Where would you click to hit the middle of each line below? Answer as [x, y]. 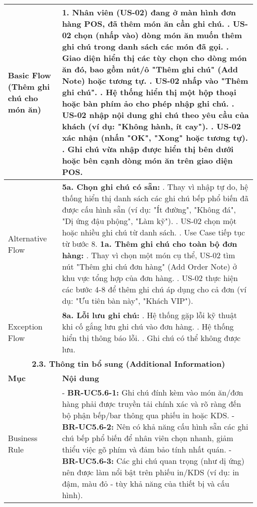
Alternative [27, 238]
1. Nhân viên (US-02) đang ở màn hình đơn [149, 12]
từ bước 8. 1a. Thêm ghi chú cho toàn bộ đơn [150, 244]
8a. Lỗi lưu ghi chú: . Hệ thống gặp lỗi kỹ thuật [150, 315]
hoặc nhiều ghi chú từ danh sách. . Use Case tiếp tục [153, 232]
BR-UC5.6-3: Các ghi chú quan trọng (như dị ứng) [153, 461]
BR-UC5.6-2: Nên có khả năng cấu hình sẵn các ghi [155, 426]
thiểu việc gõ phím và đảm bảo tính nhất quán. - [147, 449]
